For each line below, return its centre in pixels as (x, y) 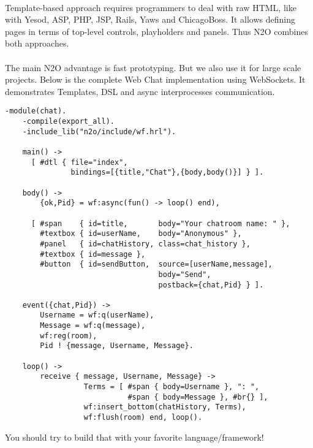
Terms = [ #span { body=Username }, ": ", (172, 387)
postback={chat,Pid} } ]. (211, 285)
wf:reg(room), (69, 336)
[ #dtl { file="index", (79, 162)
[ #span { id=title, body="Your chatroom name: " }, (160, 223)
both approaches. (37, 43)
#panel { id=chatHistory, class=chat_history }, (145, 244)
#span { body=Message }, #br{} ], (198, 397)
